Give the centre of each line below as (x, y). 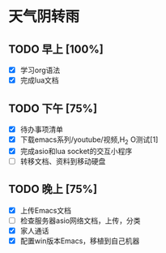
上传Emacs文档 (45, 210)
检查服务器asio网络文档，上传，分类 (80, 221)
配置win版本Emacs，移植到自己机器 (80, 241)
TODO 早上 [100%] (56, 49)
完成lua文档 (39, 80)
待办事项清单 (41, 129)
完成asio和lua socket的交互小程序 (76, 151)
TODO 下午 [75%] (53, 108)
